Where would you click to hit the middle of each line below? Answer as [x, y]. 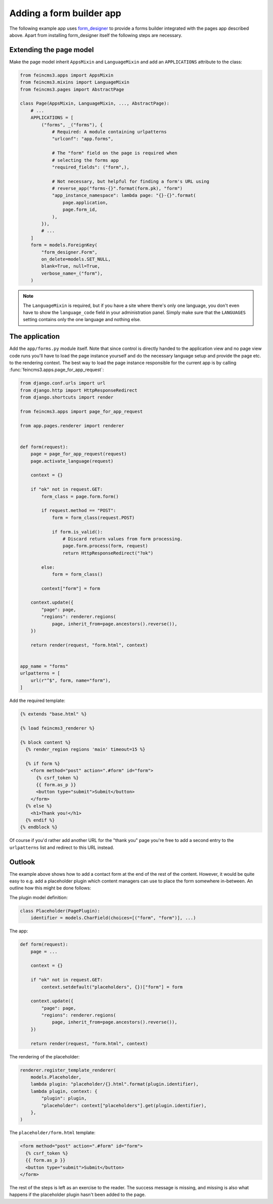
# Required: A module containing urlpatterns [109, 132]
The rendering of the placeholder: [44, 1056]
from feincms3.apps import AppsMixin [67, 75]
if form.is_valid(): [77, 532]
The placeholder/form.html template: [52, 1133]
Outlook [22, 862]
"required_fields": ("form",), [91, 167]
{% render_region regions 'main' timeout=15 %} [85, 749]
